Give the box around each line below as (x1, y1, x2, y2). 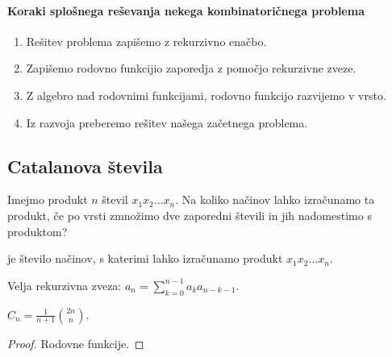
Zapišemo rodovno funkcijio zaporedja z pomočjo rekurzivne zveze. (26, 60, 357, 77)
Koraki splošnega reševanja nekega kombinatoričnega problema (7, 2, 365, 19)
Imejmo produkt (7, 191, 88, 208)
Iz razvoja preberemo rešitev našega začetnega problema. (26, 114, 308, 131)
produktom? (7, 222, 68, 239)
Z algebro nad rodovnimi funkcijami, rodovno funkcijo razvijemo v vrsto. (26, 86, 386, 103)
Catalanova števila (7, 153, 163, 178)
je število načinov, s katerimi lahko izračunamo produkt (7, 250, 283, 267)
